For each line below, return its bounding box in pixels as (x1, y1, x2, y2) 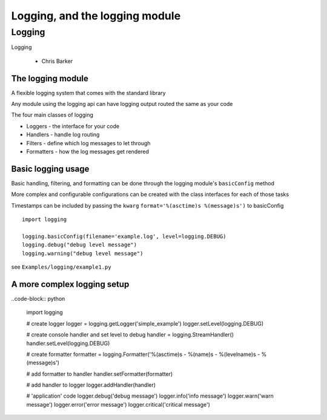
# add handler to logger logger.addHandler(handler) (26, 381, 156, 389)
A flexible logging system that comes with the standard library (11, 89, 166, 96)
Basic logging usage (11, 163, 90, 174)
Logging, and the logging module (11, 9, 181, 22)
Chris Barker (41, 57, 73, 65)
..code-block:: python (11, 295, 65, 302)
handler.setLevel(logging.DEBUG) (26, 340, 110, 347)
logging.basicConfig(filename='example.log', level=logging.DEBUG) (22, 233, 226, 240)
